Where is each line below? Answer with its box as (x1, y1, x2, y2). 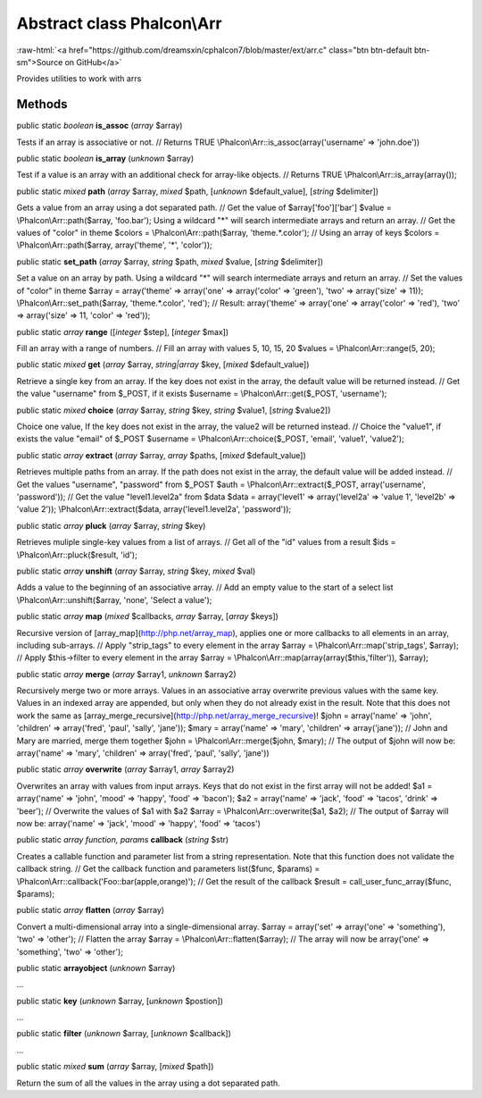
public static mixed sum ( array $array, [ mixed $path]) (16, 1061, 214, 1072)
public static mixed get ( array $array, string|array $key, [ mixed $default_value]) (16, 359, 310, 370)
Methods (16, 96, 68, 112)
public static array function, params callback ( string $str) (16, 834, 229, 845)
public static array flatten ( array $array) (16, 905, 165, 916)
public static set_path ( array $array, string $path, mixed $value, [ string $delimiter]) (16, 256, 324, 267)
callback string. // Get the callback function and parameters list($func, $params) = (16, 863, 320, 875)
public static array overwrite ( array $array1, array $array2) (16, 764, 235, 775)
